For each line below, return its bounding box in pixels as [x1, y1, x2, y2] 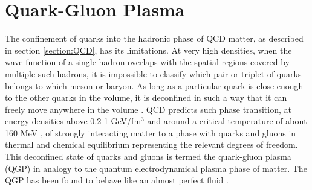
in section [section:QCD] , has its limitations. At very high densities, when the [5, 43, 292, 56]
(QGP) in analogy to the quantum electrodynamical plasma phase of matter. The [5, 162, 307, 174]
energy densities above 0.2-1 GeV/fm [5, 115, 141, 127]
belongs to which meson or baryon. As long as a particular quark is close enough [5, 79, 304, 92]
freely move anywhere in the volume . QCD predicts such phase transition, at [5, 103, 291, 115]
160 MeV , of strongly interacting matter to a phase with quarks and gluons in [5, 126, 296, 139]
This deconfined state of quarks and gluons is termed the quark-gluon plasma [5, 150, 291, 163]
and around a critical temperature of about [147, 115, 307, 127]
